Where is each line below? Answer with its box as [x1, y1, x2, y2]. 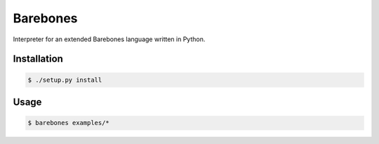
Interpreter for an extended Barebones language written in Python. [13, 35, 206, 43]
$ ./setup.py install [27, 75, 102, 84]
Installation [13, 53, 63, 65]
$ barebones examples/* [27, 119, 110, 127]
